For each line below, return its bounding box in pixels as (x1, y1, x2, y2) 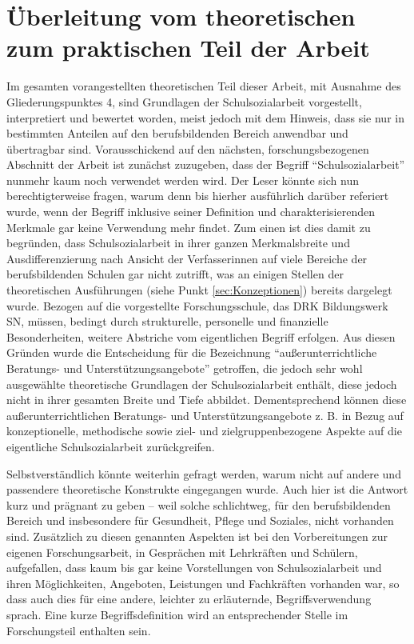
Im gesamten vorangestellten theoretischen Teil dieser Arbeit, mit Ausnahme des (6, 78, 401, 94)
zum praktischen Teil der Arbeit (6, 31, 370, 64)
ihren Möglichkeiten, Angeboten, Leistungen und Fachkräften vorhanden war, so (6, 574, 400, 591)
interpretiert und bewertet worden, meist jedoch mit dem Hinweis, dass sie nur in (6, 109, 404, 126)
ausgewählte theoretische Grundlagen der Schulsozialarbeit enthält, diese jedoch (6, 375, 397, 392)
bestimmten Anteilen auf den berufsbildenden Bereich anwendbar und (6, 125, 348, 142)
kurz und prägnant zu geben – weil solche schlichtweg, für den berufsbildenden (6, 496, 391, 513)
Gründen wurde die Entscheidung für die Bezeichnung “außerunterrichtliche (6, 344, 377, 361)
